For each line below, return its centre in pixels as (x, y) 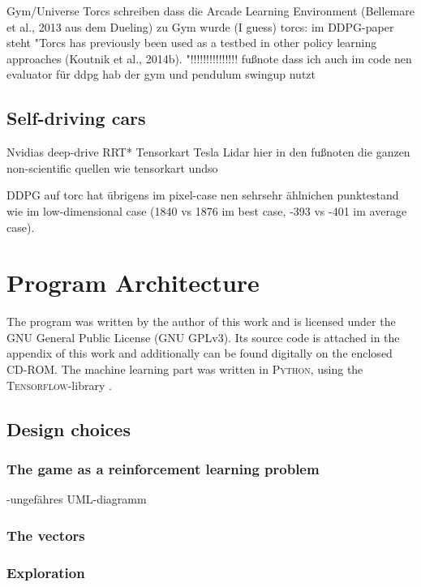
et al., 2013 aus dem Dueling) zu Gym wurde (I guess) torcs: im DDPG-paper (200, 26)
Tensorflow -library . (59, 385)
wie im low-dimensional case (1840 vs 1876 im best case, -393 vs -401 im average (207, 210)
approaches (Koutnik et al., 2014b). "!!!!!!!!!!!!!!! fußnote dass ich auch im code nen (209, 58)
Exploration (46, 572)
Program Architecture (133, 283)
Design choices (69, 428)
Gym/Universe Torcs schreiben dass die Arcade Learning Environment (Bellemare (210, 11)
